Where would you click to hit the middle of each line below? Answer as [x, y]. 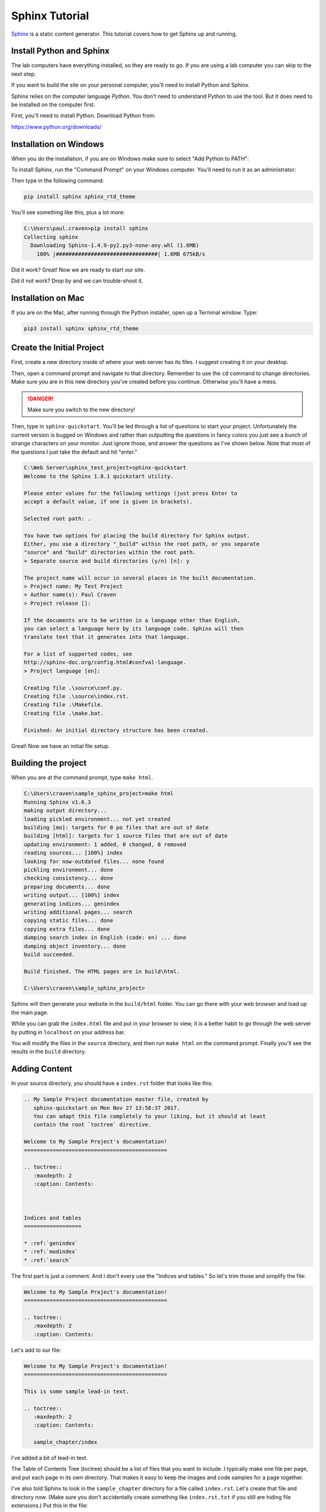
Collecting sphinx [51, 237]
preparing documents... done [67, 887]
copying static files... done [69, 921]
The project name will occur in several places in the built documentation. [140, 578]
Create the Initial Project [58, 348]
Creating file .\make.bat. [64, 713]
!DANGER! [40, 399]
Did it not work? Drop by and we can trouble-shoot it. [77, 281]
